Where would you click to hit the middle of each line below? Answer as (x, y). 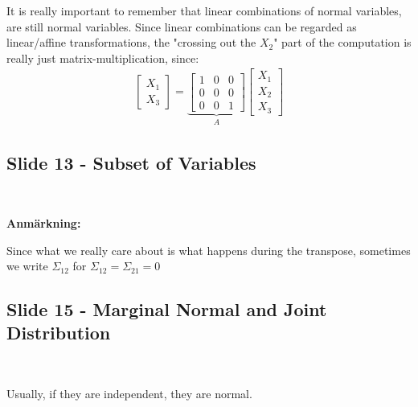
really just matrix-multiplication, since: (103, 58)
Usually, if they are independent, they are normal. (129, 393)
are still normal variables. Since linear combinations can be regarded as (182, 26)
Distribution (59, 333)
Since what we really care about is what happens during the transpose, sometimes (209, 250)
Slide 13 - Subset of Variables (131, 162)
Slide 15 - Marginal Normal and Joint (167, 309)
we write (27, 266)
